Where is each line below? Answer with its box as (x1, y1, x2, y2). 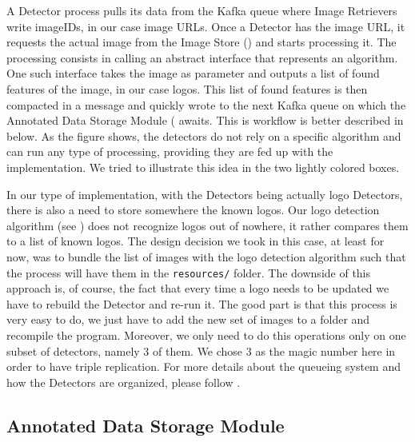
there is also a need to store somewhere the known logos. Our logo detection (6, 201, 380, 218)
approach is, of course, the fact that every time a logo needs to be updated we (6, 280, 389, 297)
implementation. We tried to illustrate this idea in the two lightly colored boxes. (6, 158, 400, 175)
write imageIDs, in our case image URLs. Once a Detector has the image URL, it (6, 18, 405, 34)
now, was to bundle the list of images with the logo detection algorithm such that (6, 248, 406, 265)
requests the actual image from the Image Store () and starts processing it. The (6, 34, 397, 50)
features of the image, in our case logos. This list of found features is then (6, 80, 368, 97)
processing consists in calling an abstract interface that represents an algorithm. (6, 49, 398, 66)
